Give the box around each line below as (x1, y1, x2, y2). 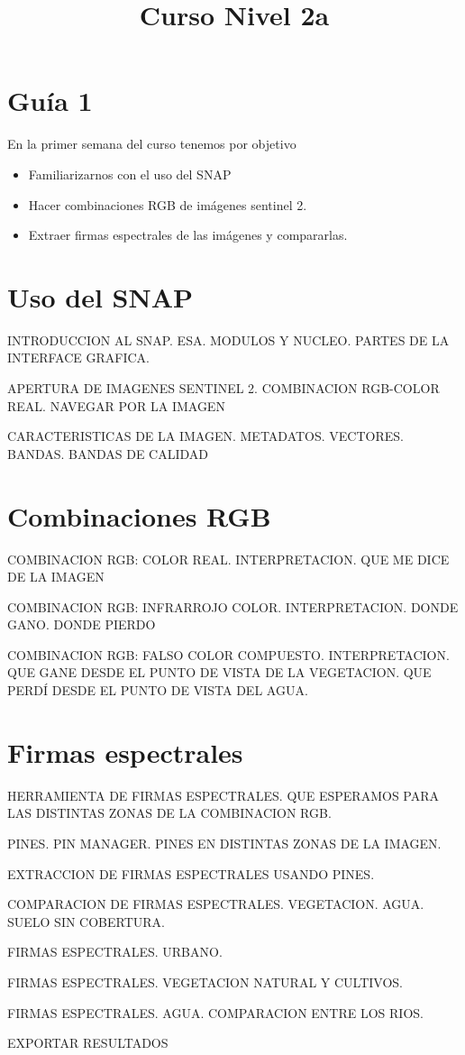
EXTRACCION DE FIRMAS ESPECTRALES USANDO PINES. (7, 864, 375, 883)
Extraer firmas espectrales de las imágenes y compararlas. (28, 225, 348, 244)
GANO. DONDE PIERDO (7, 615, 156, 634)
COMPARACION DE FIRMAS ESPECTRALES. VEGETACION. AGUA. (7, 894, 424, 913)
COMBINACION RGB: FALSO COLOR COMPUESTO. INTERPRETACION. (7, 645, 450, 664)
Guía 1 (7, 82, 93, 119)
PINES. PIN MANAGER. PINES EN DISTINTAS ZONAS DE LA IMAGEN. (7, 833, 442, 852)
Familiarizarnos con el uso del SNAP (28, 164, 232, 183)
